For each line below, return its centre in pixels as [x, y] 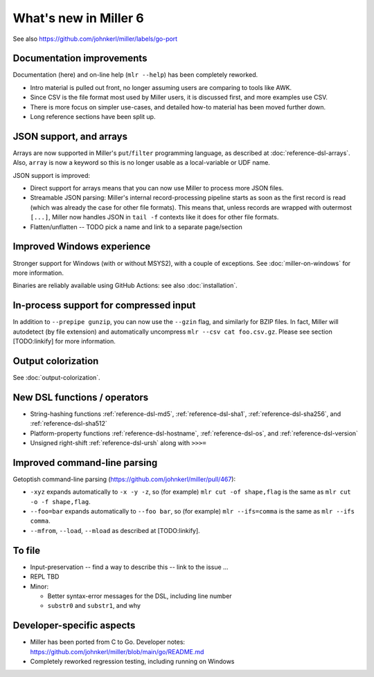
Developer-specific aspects [74, 625]
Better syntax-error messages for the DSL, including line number [140, 596]
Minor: [39, 586]
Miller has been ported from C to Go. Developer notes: [108, 642]
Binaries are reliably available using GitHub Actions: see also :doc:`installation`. [125, 286]
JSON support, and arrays [70, 136]
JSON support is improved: [51, 175]
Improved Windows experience [82, 247]
